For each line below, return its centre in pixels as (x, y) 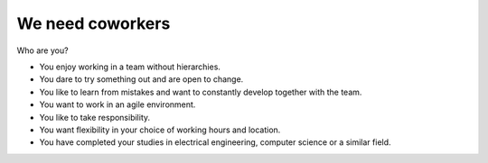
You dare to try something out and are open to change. (141, 79)
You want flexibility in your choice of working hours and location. (160, 130)
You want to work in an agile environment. (117, 104)
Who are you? (42, 50)
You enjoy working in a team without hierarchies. (130, 67)
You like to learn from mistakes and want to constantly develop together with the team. (201, 92)
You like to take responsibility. (95, 117)
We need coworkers (94, 23)
